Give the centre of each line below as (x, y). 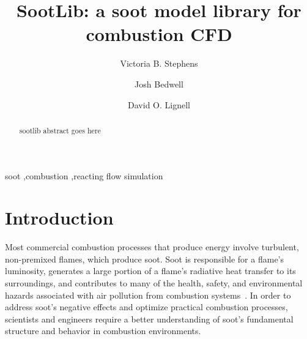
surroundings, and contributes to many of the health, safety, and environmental (154, 283)
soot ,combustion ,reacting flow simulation (84, 175)
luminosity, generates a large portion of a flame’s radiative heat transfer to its (150, 271)
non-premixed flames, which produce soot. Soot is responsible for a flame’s (145, 259)
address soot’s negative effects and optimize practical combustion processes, (146, 307)
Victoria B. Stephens (159, 63)
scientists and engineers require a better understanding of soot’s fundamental (149, 319)
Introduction (59, 218)
